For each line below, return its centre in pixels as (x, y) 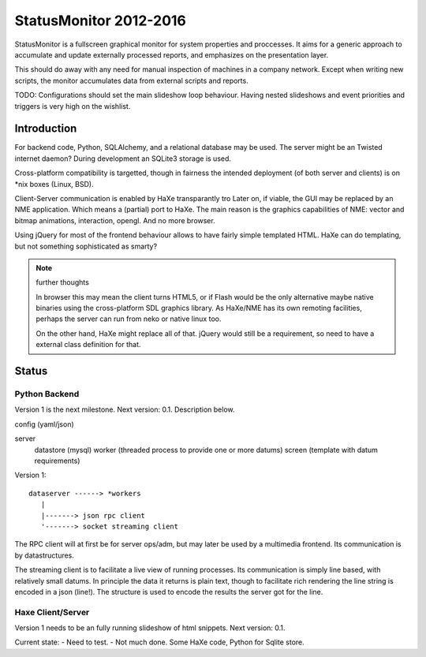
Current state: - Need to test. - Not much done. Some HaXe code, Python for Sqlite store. (160, 642)
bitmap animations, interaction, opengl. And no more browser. (115, 220)
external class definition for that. (88, 345)
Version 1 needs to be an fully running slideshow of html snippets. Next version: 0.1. (150, 628)
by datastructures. (45, 555)
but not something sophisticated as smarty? (86, 246)
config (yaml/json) (44, 424)
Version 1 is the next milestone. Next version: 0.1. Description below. (125, 409)
